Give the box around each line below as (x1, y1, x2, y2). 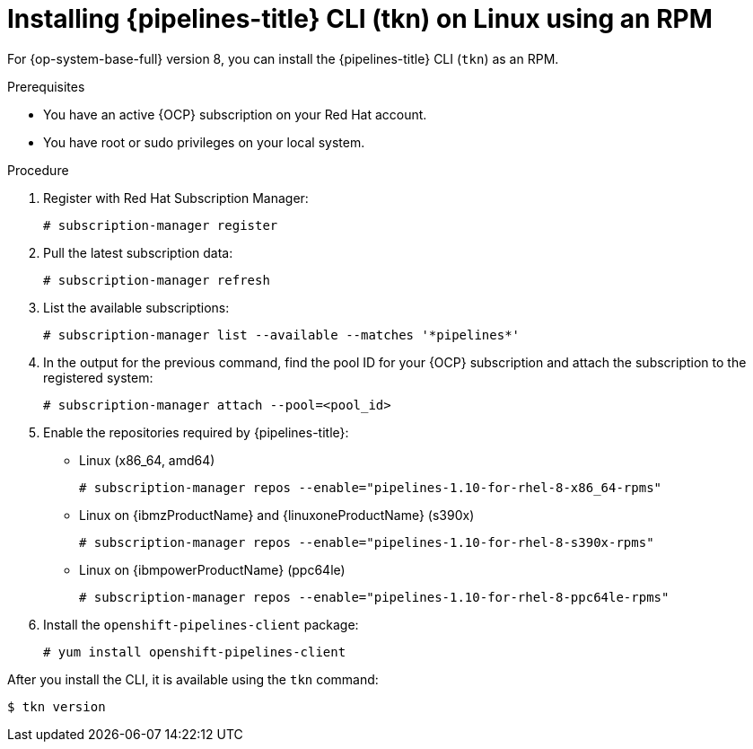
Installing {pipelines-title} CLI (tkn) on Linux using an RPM (7, 4, 713, 34)
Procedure (7, 162, 69, 178)
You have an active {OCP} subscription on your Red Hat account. (43, 106, 427, 122)
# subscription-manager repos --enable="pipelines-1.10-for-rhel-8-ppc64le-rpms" (79, 589, 670, 604)
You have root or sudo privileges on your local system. (43, 134, 365, 150)
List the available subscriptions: (43, 299, 230, 315)
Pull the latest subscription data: (43, 244, 233, 260)
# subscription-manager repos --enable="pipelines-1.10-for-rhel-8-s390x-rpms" (79, 534, 654, 550)
